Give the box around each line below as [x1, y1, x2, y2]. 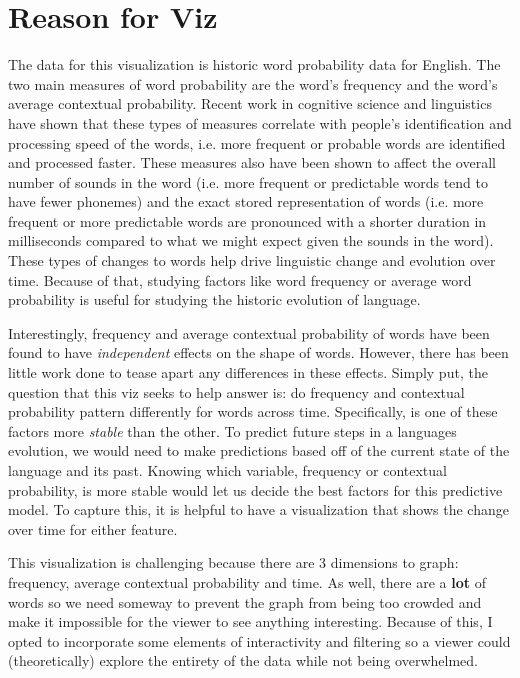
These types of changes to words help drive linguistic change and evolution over [8, 250, 496, 271]
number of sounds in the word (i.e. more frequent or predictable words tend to [8, 171, 489, 192]
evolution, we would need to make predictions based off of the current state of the [8, 440, 510, 461]
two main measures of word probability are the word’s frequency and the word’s [8, 73, 498, 94]
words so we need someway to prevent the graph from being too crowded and [8, 591, 482, 612]
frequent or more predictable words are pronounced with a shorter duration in [8, 210, 487, 231]
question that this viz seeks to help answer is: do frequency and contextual [8, 381, 465, 402]
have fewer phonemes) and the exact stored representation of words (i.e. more [8, 191, 484, 212]
